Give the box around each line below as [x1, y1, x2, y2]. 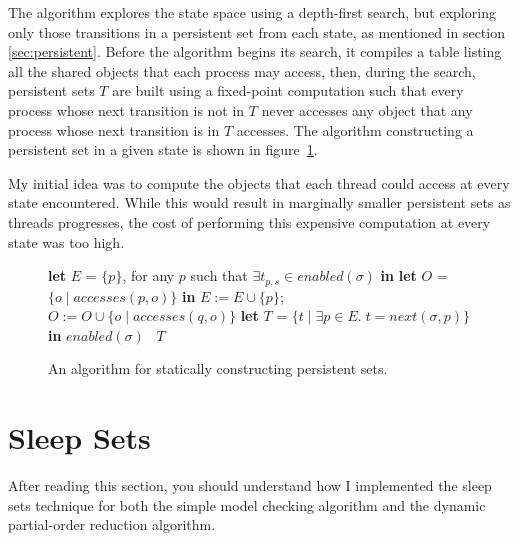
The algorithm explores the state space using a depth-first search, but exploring [8, 2, 496, 22]
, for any [122, 265, 175, 286]
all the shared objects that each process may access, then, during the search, [8, 60, 476, 81]
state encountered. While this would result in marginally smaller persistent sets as [8, 192, 511, 213]
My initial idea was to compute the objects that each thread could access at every [8, 172, 510, 193]
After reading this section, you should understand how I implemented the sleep [8, 475, 492, 496]
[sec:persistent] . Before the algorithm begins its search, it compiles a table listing [8, 41, 502, 62]
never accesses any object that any [261, 99, 473, 120]
